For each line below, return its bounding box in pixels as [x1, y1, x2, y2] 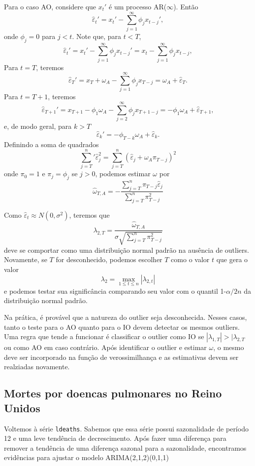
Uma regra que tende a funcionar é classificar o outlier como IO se [4, 331, 204, 342]
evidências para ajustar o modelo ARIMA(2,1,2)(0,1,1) [4, 452, 169, 463]
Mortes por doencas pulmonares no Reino [4, 386, 222, 401]
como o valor [171, 254, 210, 265]
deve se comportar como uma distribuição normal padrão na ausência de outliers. [4, 244, 249, 255]
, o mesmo [213, 342, 244, 352]
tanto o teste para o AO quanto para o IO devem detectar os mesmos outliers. [4, 321, 240, 332]
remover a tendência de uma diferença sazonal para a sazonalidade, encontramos [4, 442, 247, 453]
